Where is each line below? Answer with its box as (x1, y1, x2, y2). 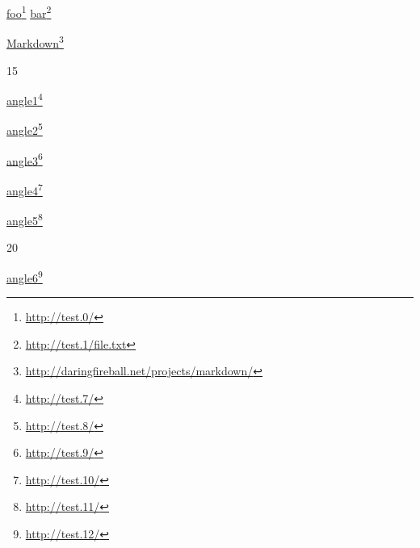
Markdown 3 (6, 32, 64, 51)
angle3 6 (6, 149, 43, 169)
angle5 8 (6, 210, 43, 228)
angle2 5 (6, 119, 43, 138)
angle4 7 (6, 179, 43, 199)
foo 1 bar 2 (6, 2, 52, 21)
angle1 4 (6, 90, 43, 108)
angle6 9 (6, 266, 43, 286)
